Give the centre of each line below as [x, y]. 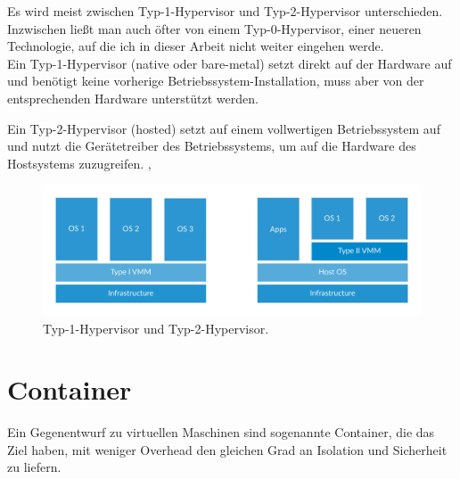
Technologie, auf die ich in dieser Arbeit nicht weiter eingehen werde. [196, 46]
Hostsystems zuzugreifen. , [79, 163]
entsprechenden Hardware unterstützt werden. [133, 98]
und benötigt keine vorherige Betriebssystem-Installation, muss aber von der [216, 81]
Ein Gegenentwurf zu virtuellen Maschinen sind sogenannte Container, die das [221, 432]
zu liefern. [34, 467]
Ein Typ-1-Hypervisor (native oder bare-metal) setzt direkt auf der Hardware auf [230, 63]
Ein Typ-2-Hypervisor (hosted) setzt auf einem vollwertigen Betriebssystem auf [224, 128]
